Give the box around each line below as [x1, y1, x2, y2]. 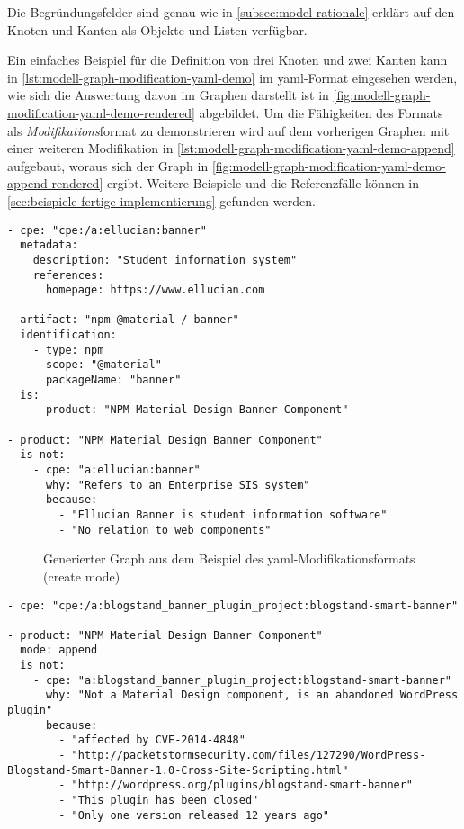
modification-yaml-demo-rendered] [7, 103, 195, 122]
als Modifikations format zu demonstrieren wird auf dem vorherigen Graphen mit [7, 121, 450, 140]
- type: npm [32, 343, 104, 356]
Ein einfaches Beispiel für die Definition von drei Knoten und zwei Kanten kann [7, 50, 448, 69]
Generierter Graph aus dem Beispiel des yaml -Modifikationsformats [43, 549, 415, 568]
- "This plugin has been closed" [58, 794, 259, 807]
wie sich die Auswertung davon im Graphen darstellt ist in [7, 86, 329, 104]
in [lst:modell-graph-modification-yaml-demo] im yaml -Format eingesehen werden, [7, 68, 458, 86]
